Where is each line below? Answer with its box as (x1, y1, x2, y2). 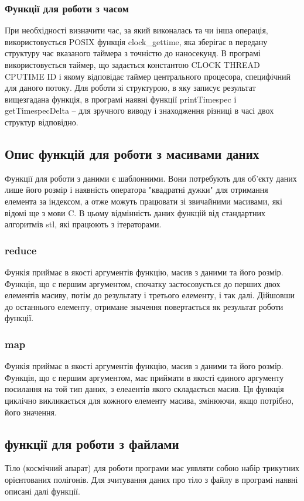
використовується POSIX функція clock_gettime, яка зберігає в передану (5, 35, 268, 47)
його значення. (5, 405, 57, 418)
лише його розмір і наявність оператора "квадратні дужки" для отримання (5, 183, 268, 196)
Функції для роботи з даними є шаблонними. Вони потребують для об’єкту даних (5, 172, 297, 184)
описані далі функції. (5, 485, 80, 497)
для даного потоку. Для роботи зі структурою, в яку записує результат (5, 81, 256, 94)
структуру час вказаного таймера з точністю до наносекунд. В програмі (5, 47, 261, 59)
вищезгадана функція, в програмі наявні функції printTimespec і (5, 93, 237, 105)
